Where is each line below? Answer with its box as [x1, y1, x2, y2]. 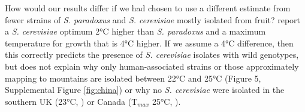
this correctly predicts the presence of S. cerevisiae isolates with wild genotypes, [5, 48, 299, 61]
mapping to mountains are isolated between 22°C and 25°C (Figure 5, [5, 71, 261, 84]
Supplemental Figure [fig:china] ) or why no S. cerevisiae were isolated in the [5, 83, 285, 96]
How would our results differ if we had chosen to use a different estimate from [5, 2, 291, 14]
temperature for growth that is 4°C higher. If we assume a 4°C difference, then [5, 36, 294, 49]
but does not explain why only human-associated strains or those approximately [5, 60, 299, 72]
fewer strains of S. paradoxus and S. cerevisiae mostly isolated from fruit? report [5, 13, 300, 26]
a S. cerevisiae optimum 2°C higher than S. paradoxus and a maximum [5, 25, 266, 38]
